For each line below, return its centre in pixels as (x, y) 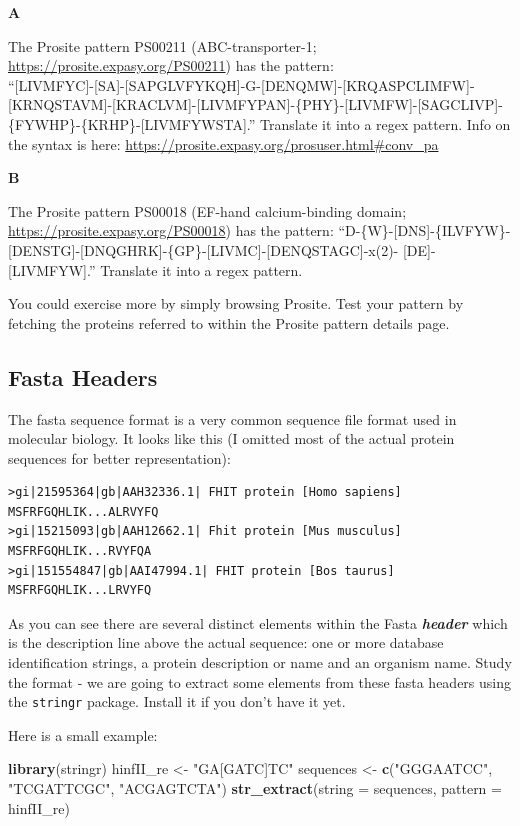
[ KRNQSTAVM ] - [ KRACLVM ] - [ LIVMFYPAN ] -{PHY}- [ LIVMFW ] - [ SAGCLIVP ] (253, 104)
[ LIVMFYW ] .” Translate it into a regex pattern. (155, 269)
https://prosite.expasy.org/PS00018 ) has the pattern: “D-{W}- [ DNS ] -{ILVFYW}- (259, 230)
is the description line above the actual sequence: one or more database (226, 642)
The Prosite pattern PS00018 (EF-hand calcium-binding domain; (207, 210)
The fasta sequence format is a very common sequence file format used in (232, 418)
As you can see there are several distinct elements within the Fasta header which (258, 622)
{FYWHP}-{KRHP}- (74, 123)
